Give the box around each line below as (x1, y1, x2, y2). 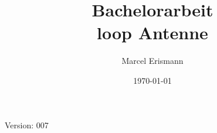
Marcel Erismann (121, 54, 184, 67)
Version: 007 (5, 118, 49, 131)
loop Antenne (97, 21, 208, 45)
